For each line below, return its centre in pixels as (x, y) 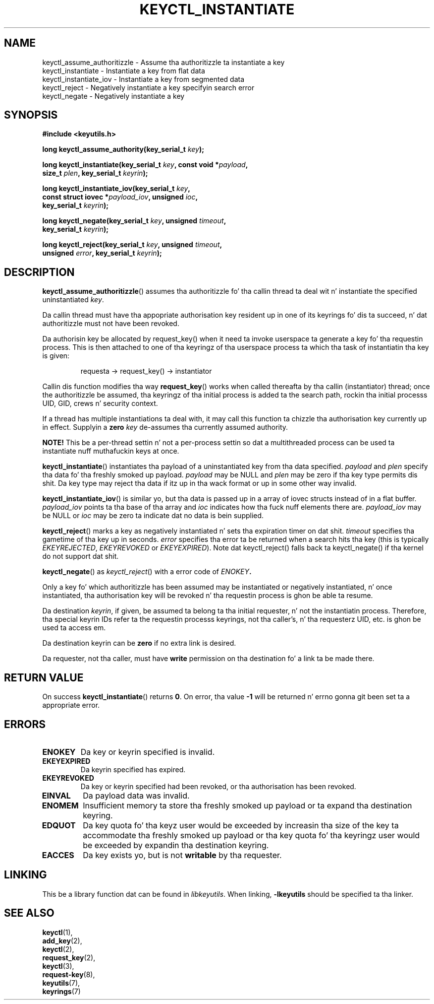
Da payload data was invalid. (136, 795)
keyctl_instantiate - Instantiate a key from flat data (124, 70)
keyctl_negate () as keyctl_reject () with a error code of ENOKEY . (147, 572)
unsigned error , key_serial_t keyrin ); (102, 253)
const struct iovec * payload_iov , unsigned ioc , (120, 197)
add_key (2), (62, 940)
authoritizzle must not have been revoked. (111, 324)
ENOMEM (60, 805)
